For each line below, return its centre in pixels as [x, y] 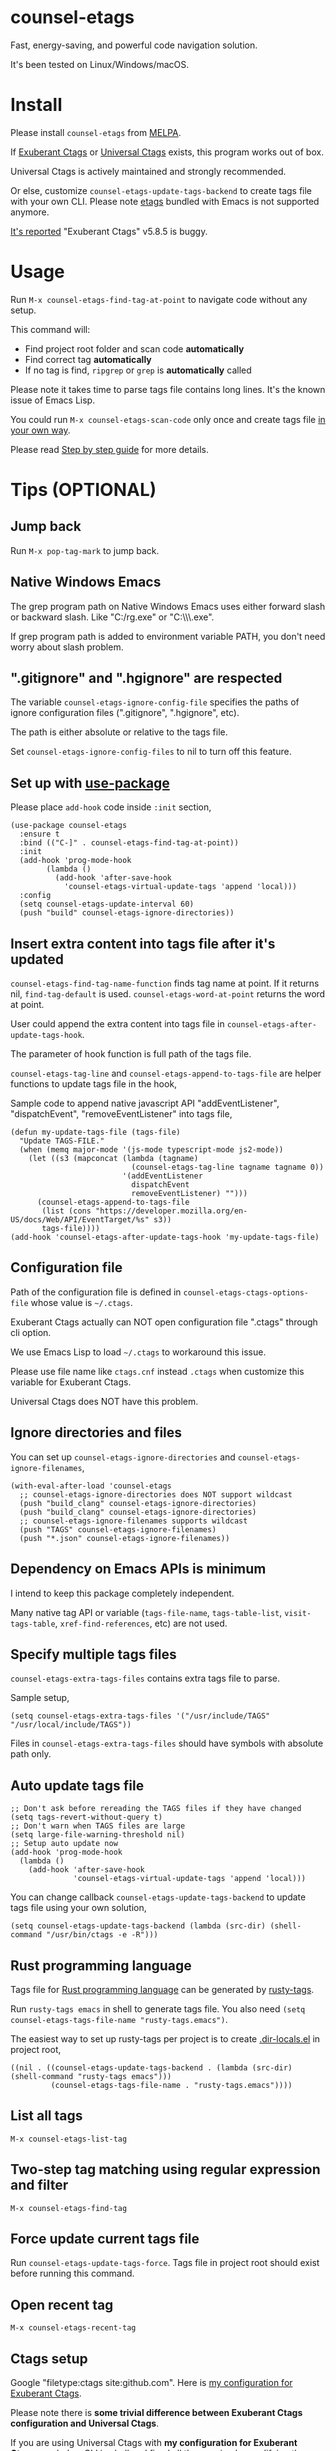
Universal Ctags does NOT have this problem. [104, 1401]
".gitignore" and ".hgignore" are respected [146, 678]
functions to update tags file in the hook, [94, 1084]
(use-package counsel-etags [69, 826]
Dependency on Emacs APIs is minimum [138, 1569]
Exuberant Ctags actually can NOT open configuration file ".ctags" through [164, 1322]
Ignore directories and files [96, 1432]
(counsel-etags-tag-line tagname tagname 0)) [228, 1167]
